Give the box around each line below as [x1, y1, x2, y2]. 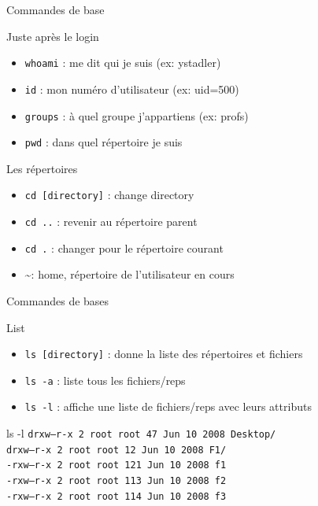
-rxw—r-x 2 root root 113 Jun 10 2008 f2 [6, 475, 227, 487]
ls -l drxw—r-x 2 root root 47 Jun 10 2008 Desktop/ [6, 425, 276, 441]
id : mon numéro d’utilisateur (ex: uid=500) [24, 80, 239, 97]
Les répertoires [6, 160, 78, 176]
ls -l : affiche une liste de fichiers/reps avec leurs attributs [24, 398, 312, 415]
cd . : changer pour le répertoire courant [24, 239, 224, 256]
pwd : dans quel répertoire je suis [24, 134, 183, 150]
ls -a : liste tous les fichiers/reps [24, 371, 186, 388]
